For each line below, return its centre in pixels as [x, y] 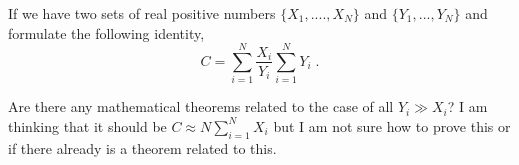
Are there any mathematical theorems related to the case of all [201, 106]
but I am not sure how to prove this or [392, 125]
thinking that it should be [87, 125]
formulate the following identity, [106, 32]
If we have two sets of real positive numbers [142, 13]
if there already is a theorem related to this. [142, 147]
